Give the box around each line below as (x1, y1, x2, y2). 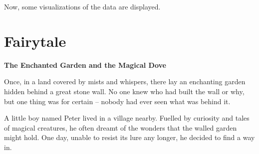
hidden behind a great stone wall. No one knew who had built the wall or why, (4, 86, 245, 96)
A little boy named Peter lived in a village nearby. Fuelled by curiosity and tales (4, 113, 250, 123)
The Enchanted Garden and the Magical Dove (4, 59, 166, 70)
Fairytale (4, 30, 66, 51)
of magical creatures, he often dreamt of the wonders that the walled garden (4, 122, 237, 133)
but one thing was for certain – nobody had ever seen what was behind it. (4, 96, 231, 106)
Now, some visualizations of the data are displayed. (4, 1, 161, 11)
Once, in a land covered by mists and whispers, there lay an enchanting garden (4, 76, 246, 87)
